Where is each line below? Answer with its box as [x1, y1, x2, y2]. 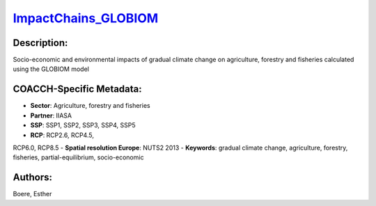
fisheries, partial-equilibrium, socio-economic [13, 153, 144, 161]
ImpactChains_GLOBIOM [13, 10, 159, 26]
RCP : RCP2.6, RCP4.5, [30, 131, 94, 139]
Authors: [13, 171, 52, 184]
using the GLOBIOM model [13, 65, 90, 73]
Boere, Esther [13, 190, 52, 198]
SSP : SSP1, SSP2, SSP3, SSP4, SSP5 [30, 121, 136, 129]
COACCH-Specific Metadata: [13, 84, 142, 95]
